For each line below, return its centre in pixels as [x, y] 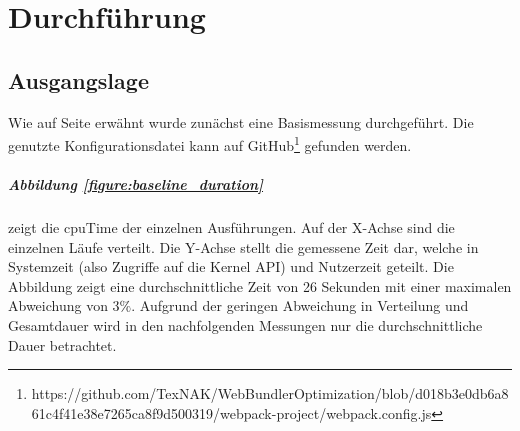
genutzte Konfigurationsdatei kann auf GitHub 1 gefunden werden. [210, 143]
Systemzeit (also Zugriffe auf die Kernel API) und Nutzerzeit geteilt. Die [231, 266]
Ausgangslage [78, 79]
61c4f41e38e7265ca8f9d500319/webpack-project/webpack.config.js [231, 412]
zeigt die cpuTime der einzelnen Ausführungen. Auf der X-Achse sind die [231, 226]
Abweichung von [58, 305]
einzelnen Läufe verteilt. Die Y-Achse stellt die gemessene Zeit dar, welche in [243, 246]
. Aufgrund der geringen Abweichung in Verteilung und [300, 305]
